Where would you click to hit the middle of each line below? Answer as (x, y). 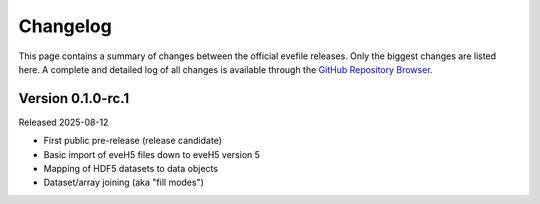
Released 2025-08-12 (63, 122)
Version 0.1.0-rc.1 (74, 98)
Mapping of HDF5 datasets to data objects (131, 169)
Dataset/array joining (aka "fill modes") (124, 182)
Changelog (65, 26)
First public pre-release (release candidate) (132, 141)
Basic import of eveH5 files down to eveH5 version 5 (151, 154)
